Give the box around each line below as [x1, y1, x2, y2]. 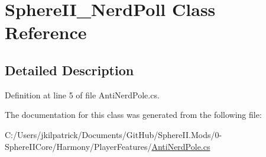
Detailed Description [5, 60, 134, 79]
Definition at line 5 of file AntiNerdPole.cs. [5, 88, 160, 101]
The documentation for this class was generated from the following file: [5, 108, 262, 121]
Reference [5, 20, 87, 44]
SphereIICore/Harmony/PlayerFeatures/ [5, 140, 152, 152]
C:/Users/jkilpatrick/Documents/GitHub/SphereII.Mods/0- [5, 128, 222, 140]
